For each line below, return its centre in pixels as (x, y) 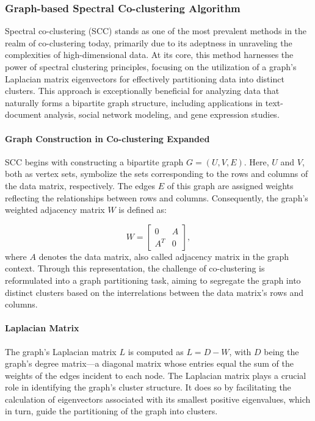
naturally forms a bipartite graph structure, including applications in (134, 102)
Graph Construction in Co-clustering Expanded (107, 138)
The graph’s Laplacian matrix (61, 351)
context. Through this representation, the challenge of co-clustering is (135, 268)
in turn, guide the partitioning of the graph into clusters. (111, 411)
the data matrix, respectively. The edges (80, 185)
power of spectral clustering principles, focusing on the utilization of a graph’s (151, 67)
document (23, 114)
